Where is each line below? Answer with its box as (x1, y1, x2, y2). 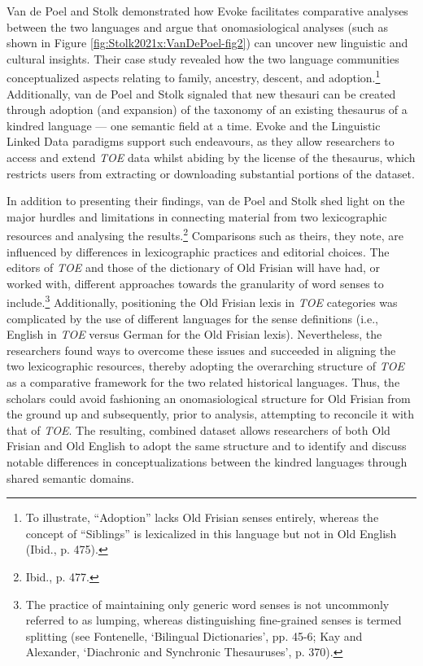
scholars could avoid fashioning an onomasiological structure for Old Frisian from (7, 389, 411, 406)
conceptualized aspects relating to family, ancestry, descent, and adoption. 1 (7, 67, 381, 86)
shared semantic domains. (7, 469, 134, 486)
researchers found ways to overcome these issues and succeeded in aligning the (7, 341, 396, 358)
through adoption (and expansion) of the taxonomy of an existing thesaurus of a (7, 101, 408, 118)
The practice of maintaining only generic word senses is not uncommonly (25, 595, 390, 612)
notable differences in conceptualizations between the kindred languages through (7, 453, 408, 470)
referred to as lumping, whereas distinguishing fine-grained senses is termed (25, 611, 402, 629)
